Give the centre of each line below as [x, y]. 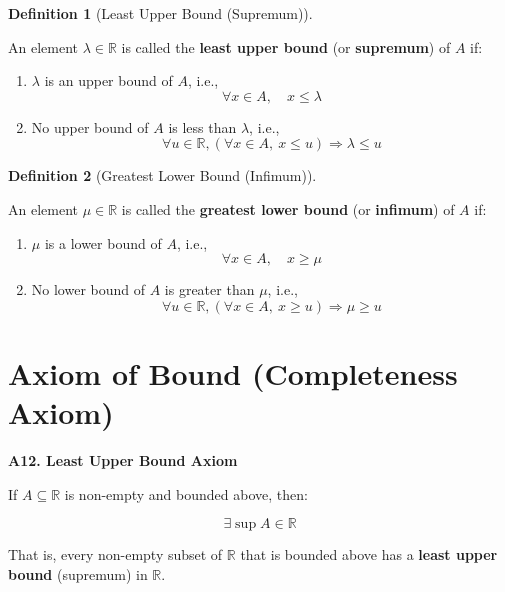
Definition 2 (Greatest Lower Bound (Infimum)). [162, 175]
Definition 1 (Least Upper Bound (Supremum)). [160, 13]
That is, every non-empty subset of [115, 554]
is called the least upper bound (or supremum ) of [286, 46]
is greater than [209, 289]
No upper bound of [90, 126]
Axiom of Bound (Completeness [233, 372]
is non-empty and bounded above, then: [186, 493]
